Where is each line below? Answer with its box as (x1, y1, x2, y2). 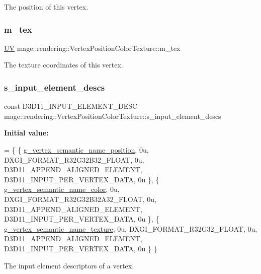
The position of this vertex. (4, 2, 89, 12)
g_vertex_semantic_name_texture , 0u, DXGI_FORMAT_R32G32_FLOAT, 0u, (4, 223, 257, 234)
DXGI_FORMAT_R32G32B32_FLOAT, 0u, (4, 154, 144, 165)
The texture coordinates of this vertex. (4, 59, 123, 70)
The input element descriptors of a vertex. (4, 260, 134, 270)
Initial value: (4, 127, 49, 138)
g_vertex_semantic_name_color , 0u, (4, 184, 120, 194)
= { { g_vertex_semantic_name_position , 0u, (4, 145, 149, 155)
